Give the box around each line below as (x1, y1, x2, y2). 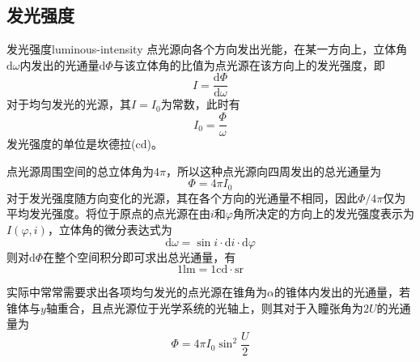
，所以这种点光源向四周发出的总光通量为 (165, 162, 381, 179)
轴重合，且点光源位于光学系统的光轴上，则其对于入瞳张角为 (45, 299, 363, 316)
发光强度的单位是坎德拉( (6, 135, 136, 152)
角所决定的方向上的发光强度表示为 (233, 205, 414, 222)
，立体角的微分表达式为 (47, 220, 172, 237)
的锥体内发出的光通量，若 (274, 283, 410, 300)
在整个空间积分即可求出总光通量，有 (43, 248, 236, 265)
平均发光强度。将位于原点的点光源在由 (6, 205, 210, 222)
